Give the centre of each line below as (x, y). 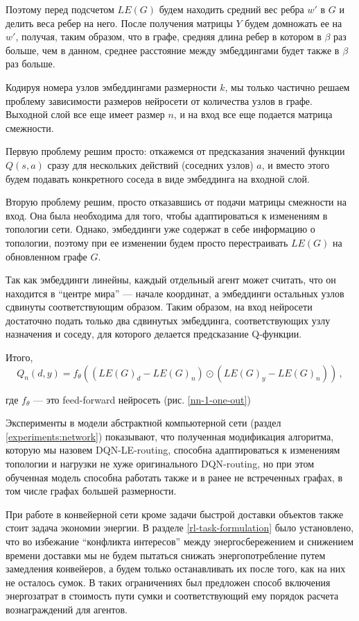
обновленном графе (46, 256)
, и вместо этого (296, 164)
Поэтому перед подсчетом (60, 9)
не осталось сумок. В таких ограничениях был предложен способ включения (168, 582)
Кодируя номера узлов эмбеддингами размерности (111, 86)
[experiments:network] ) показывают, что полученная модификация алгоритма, (170, 436)
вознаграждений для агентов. (67, 609)
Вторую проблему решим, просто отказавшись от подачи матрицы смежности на (176, 202)
